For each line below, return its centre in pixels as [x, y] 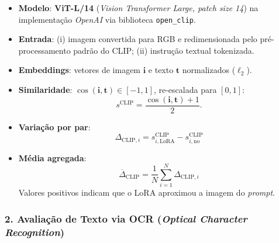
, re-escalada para [185, 90]
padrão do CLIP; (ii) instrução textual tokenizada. [164, 50]
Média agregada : [52, 157]
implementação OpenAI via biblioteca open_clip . [107, 19]
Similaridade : [45, 90]
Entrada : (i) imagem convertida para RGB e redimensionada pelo [138, 39]
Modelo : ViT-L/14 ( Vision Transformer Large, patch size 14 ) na [138, 8]
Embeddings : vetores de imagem [80, 70]
